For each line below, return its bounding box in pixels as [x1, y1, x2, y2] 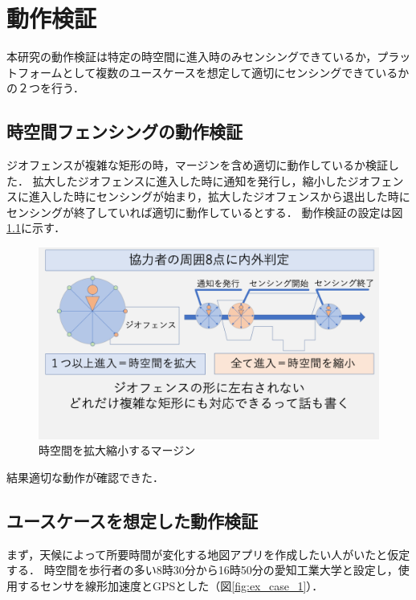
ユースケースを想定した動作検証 [6, 508, 258, 533]
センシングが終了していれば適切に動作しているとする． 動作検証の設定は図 [6, 203, 403, 220]
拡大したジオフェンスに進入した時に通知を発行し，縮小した [32, 172, 348, 189]
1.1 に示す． [6, 219, 66, 236]
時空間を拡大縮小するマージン [39, 442, 196, 459]
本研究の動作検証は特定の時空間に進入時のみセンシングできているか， [6, 48, 377, 65]
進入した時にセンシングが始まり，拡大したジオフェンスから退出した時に [28, 188, 410, 205]
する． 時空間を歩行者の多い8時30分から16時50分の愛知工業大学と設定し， [6, 561, 398, 578]
